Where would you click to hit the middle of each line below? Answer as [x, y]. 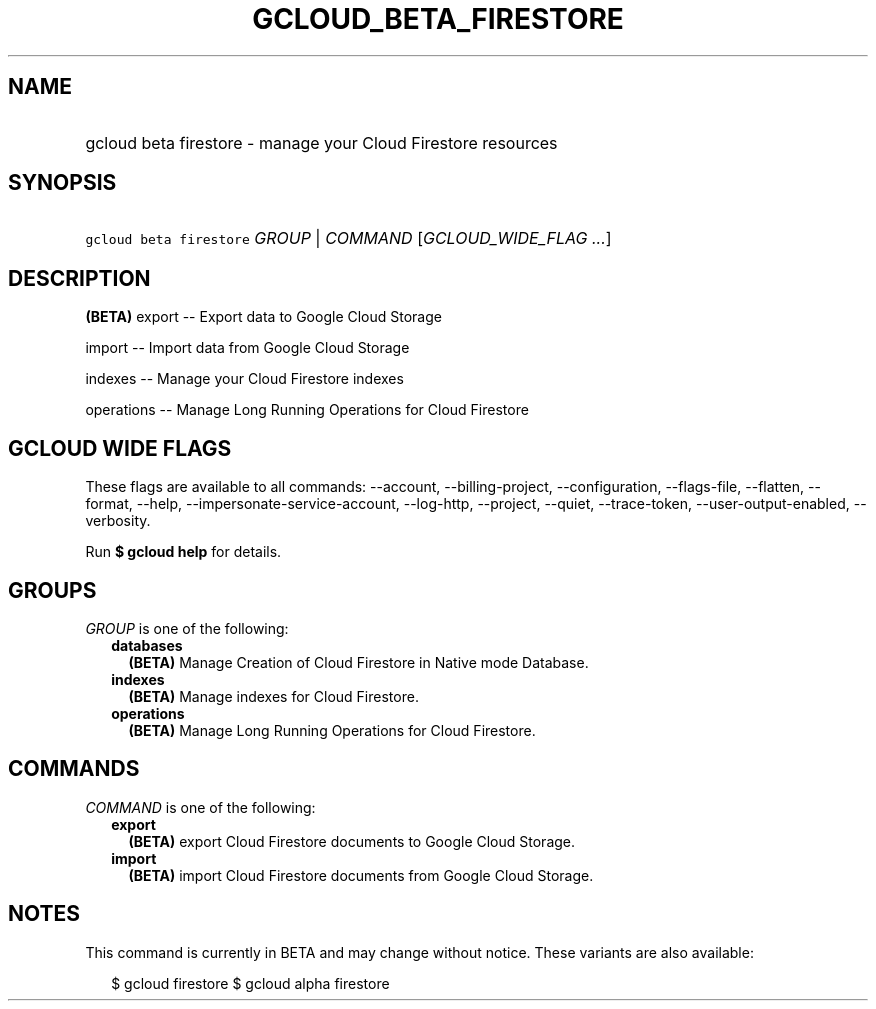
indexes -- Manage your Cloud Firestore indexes [244, 379]
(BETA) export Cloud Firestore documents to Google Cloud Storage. [352, 841]
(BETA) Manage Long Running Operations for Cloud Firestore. [332, 730]
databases [147, 645]
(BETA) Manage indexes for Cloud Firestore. [273, 696]
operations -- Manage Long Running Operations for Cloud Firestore [307, 410]
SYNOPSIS [62, 183]
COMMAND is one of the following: [200, 807]
